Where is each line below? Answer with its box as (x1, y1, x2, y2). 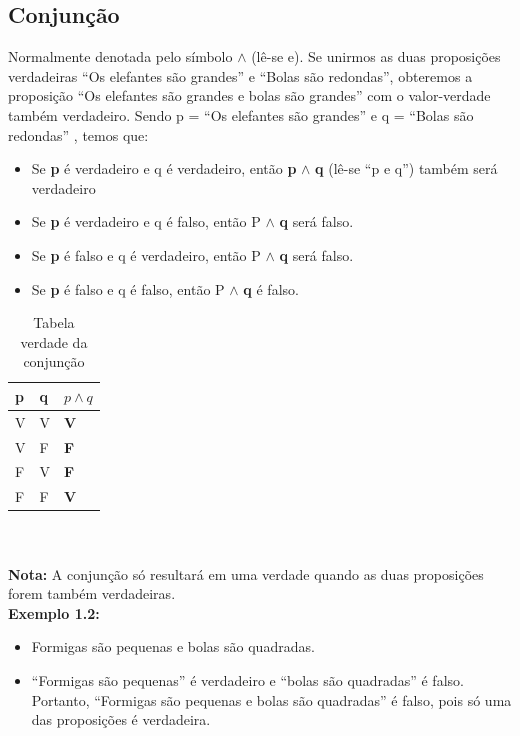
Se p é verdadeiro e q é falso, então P (31, 211, 261, 232)
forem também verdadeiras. (8, 583, 176, 604)
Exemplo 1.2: (8, 602, 100, 623)
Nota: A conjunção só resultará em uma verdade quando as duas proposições (8, 563, 484, 584)
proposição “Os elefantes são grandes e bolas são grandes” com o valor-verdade (8, 85, 491, 106)
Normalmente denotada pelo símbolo (8, 46, 233, 67)
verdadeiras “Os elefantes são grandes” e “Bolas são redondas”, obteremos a (8, 65, 473, 86)
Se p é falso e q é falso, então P (31, 278, 225, 299)
